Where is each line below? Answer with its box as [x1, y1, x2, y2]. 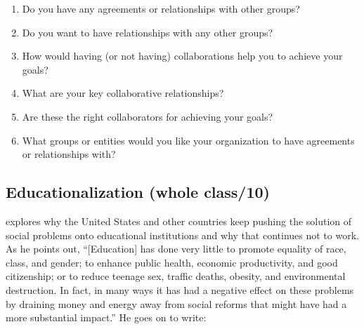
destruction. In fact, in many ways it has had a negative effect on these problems [6, 282, 354, 297]
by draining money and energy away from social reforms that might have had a [6, 296, 347, 311]
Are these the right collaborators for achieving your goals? [22, 109, 273, 123]
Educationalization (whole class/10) [6, 181, 270, 203]
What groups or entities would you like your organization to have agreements [22, 133, 355, 147]
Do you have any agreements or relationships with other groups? [22, 1, 300, 15]
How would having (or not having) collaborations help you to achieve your [22, 48, 343, 63]
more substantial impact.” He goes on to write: [6, 310, 207, 325]
